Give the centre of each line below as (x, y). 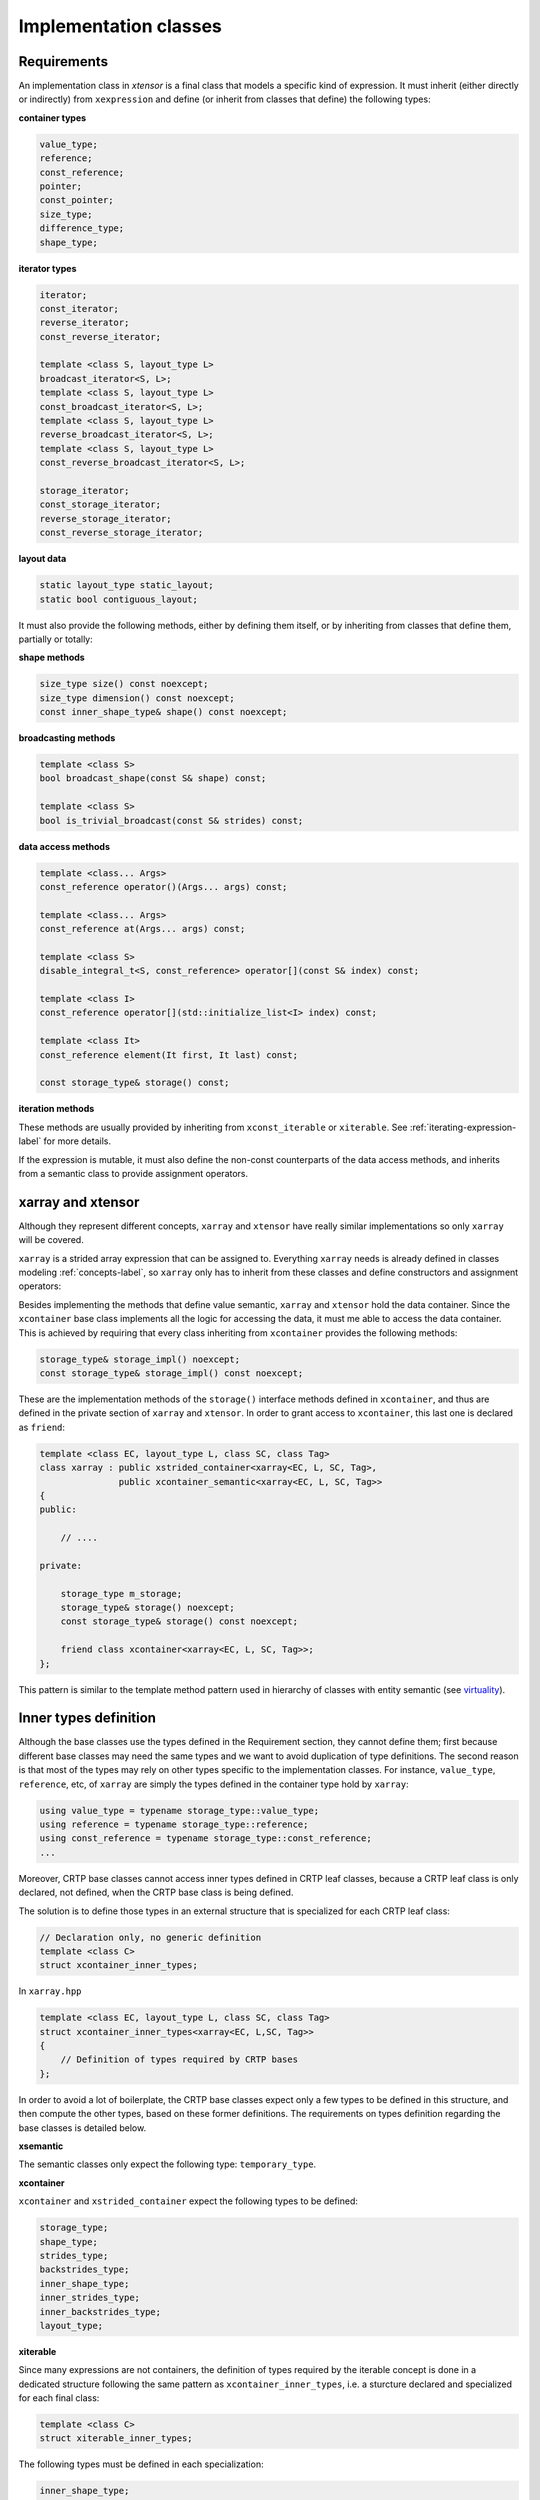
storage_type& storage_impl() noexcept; (139, 1359)
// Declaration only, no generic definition (150, 1937)
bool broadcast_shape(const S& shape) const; (153, 778)
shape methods (51, 657)
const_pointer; (76, 200)
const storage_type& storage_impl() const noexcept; (171, 1373)
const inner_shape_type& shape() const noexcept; (163, 712)
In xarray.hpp (50, 1991)
